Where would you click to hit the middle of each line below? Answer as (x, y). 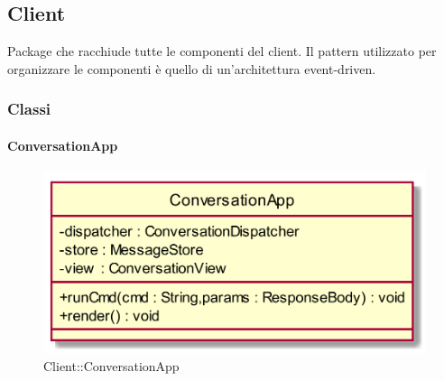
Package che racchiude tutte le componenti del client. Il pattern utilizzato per (222, 51)
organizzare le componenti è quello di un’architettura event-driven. (192, 68)
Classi (29, 109)
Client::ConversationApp (111, 365)
